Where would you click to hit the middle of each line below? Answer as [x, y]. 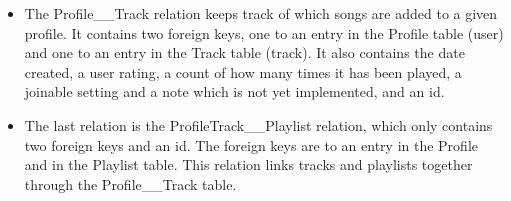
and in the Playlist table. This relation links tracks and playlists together [248, 164]
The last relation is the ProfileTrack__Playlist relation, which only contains [258, 124]
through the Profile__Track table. [130, 183]
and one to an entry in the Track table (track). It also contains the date [244, 52]
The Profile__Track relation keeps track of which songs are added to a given [261, 13]
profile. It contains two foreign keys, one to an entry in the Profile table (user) [264, 32]
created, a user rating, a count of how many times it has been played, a [243, 71]
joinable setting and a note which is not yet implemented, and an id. [234, 91]
